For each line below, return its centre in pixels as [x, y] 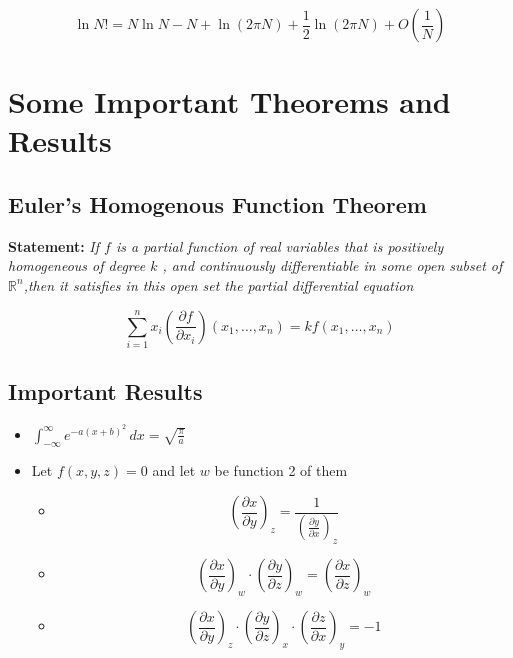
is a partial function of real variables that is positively [279, 245]
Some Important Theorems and [229, 101]
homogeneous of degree [77, 265]
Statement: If [54, 245]
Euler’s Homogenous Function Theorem [217, 203]
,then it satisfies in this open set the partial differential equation [218, 284]
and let [174, 470]
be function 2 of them [281, 470]
